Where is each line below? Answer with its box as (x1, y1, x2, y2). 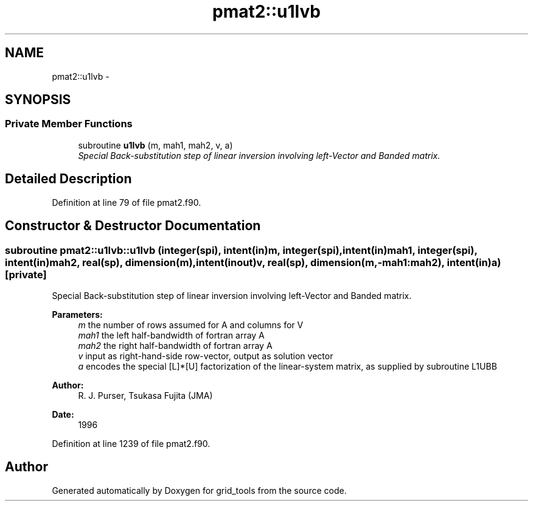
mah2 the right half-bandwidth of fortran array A (78, 340, 273, 351)
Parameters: (52, 309, 103, 320)
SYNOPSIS (5, 92, 71, 108)
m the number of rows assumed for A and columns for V (78, 319, 304, 330)
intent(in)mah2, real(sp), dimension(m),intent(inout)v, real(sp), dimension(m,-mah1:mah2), (5, 256, 445, 269)
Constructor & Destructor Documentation (5, 218, 261, 234)
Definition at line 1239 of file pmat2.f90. (52, 438, 211, 449)
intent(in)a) (447, 256, 501, 269)
